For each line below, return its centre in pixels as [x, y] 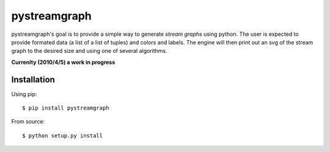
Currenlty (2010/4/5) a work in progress [63, 62]
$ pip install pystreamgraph [66, 108]
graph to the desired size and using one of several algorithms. [89, 51]
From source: [28, 122]
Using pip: [24, 94]
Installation [33, 79]
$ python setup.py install [63, 136]
